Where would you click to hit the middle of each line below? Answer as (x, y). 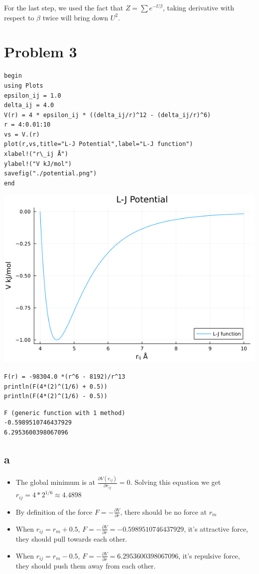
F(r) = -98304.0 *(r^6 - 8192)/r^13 (65, 377)
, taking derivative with (198, 7)
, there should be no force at (164, 511)
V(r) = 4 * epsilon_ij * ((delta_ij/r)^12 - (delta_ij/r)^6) (108, 115)
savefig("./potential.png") (51, 174)
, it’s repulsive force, (209, 555)
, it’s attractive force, (216, 528)
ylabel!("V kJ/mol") (38, 164)
